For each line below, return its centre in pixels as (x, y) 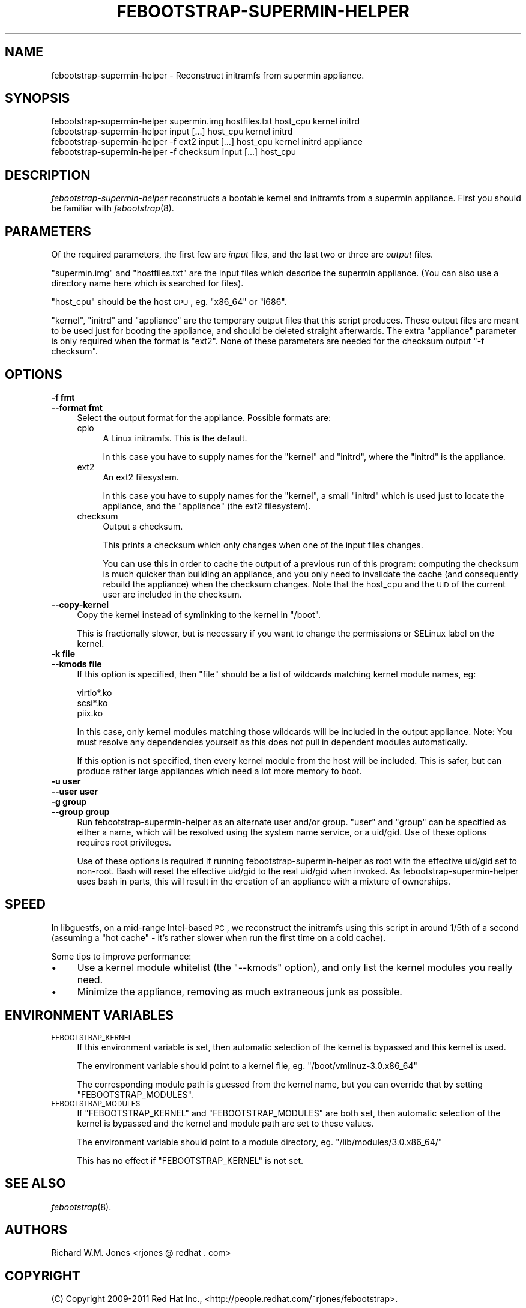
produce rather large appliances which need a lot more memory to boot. (219, 771)
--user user (74, 791)
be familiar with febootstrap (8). (113, 208)
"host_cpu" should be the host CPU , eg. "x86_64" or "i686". (169, 302)
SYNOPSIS (38, 98)
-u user (66, 781)
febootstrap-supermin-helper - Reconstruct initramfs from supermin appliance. (208, 75)
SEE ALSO (35, 1184)
